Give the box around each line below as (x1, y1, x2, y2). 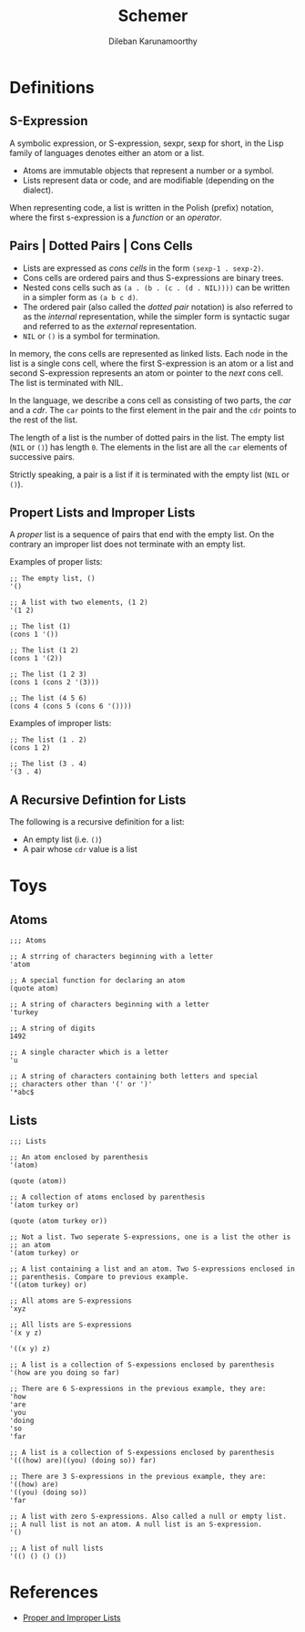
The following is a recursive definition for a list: (9, 816, 185, 827)
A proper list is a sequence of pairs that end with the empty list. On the (9, 529, 275, 540)
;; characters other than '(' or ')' (9, 1080, 153, 1089)
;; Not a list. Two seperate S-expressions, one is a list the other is (9, 1232, 291, 1242)
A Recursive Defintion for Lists (9, 792, 187, 807)
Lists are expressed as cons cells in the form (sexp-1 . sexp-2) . (22, 262, 264, 274)
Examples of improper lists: (9, 718, 112, 729)
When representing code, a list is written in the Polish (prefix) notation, (9, 202, 275, 213)
